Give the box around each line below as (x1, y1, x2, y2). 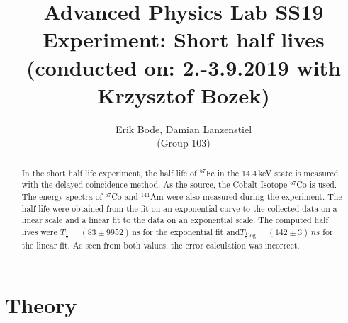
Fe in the (206, 166, 240, 178)
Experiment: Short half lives (43, 25, 325, 54)
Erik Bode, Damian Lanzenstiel (115, 121, 252, 136)
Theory (5, 290, 77, 319)
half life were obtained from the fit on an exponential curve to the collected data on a (21, 202, 337, 214)
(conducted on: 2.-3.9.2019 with (26, 52, 341, 81)
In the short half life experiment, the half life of (21, 166, 197, 178)
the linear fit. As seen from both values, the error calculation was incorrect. (21, 239, 300, 251)
